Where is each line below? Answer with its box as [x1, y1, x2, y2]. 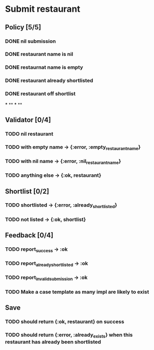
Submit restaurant [5, 3, 81, 15]
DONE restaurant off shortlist [5, 90, 76, 97]
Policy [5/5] [5, 23, 42, 31]
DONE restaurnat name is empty [5, 64, 83, 71]
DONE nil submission [5, 38, 56, 45]
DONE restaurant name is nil [5, 51, 73, 57]
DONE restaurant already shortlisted [5, 77, 93, 84]
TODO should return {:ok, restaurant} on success [5, 318, 125, 325]
